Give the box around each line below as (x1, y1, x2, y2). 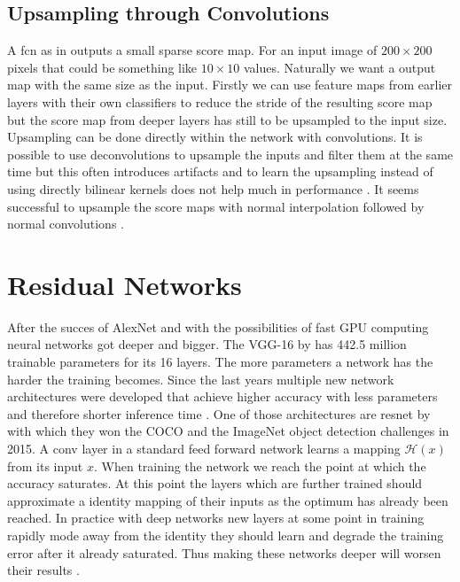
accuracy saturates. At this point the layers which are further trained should (7, 474, 423, 493)
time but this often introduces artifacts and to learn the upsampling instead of (7, 162, 433, 181)
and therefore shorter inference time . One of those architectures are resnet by (7, 404, 431, 423)
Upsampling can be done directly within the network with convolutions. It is (7, 128, 423, 146)
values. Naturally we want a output (243, 58, 436, 76)
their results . (7, 561, 80, 579)
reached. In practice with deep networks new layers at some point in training (7, 508, 425, 527)
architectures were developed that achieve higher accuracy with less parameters (7, 387, 438, 406)
